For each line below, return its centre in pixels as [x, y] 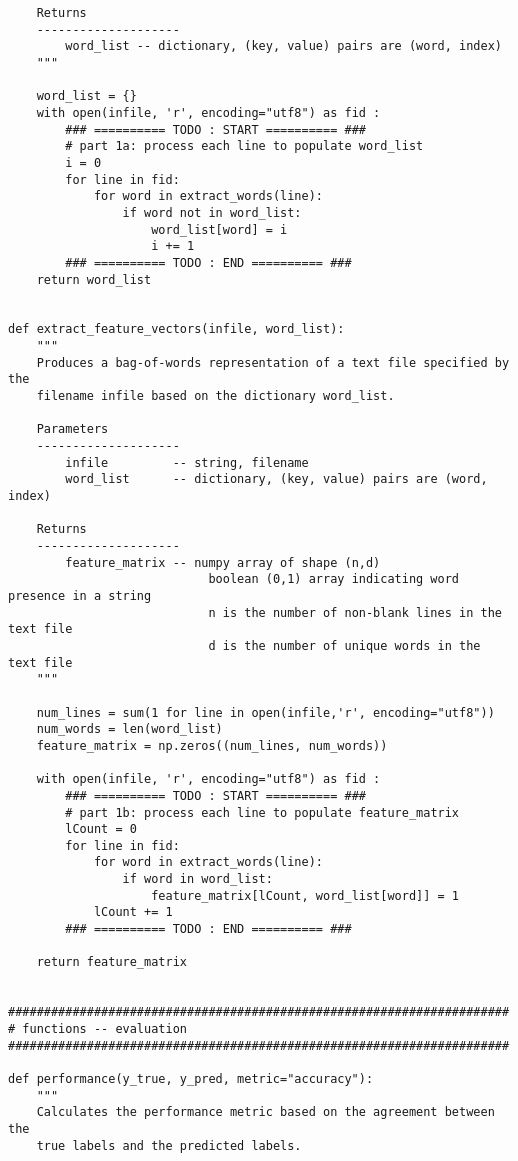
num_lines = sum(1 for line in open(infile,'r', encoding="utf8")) [265, 712]
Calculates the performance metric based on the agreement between [265, 1112]
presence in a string [80, 595]
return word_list [94, 279]
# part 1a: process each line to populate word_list [244, 146]
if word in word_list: [197, 879]
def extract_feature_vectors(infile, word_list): [176, 329]
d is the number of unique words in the [344, 645]
